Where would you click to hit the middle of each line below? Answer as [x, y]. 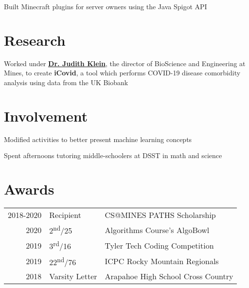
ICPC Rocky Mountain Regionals [162, 261]
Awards [29, 189]
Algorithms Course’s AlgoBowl [157, 230]
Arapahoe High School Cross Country [169, 276]
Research [35, 40]
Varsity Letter [73, 276]
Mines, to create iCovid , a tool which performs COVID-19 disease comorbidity [122, 73]
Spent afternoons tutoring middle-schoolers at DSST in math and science [113, 155]
